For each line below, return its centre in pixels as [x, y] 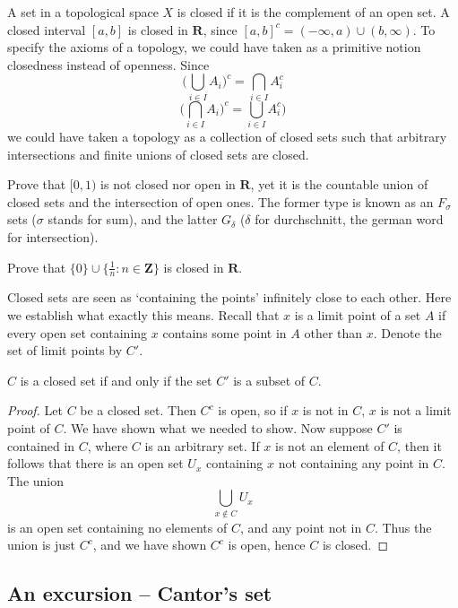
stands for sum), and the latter [133, 219]
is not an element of [330, 445]
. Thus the [403, 527]
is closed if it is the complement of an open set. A [313, 12]
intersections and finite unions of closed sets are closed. [158, 154]
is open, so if [253, 410]
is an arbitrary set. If [202, 445]
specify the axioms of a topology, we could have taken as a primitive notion [214, 47]
